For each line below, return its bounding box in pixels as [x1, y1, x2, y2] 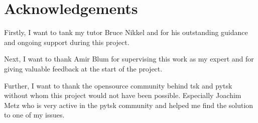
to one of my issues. [4, 109, 65, 120]
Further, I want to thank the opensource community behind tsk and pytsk [4, 80, 232, 90]
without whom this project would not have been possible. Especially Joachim [4, 90, 241, 100]
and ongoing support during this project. [4, 36, 130, 47]
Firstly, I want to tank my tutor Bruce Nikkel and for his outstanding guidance [4, 27, 248, 37]
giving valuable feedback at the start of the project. [4, 63, 163, 73]
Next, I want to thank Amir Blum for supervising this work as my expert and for [4, 53, 254, 64]
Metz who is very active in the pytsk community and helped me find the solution [4, 99, 253, 110]
